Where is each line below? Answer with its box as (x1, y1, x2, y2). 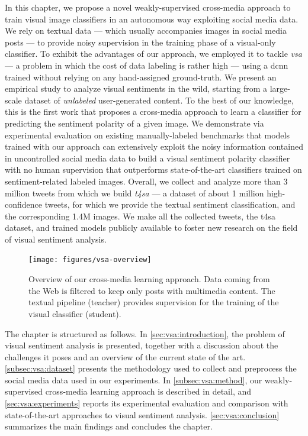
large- (269, 82, 290, 95)
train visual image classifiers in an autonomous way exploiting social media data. (5, 12, 299, 25)
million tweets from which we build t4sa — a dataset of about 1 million (5, 186, 264, 199)
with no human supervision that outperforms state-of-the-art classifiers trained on (5, 163, 302, 176)
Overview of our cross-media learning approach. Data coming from (28, 273, 270, 285)
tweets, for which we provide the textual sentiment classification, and (44, 198, 296, 211)
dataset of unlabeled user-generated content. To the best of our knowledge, (24, 93, 294, 106)
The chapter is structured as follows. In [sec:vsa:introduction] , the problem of (5, 327, 285, 340)
